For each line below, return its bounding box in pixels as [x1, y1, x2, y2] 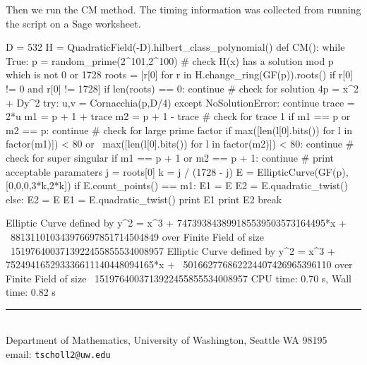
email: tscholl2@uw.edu [6, 347, 111, 361]
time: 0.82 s [6, 285, 56, 299]
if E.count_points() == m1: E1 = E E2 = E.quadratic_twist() [74, 178, 349, 193]
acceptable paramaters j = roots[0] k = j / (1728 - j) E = [6, 164, 254, 179]
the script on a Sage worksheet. [6, 16, 141, 30]
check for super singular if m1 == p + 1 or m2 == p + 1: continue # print [6, 150, 335, 164]
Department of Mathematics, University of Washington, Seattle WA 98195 [6, 333, 327, 347]
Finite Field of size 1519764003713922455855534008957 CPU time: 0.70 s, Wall [6, 270, 351, 285]
